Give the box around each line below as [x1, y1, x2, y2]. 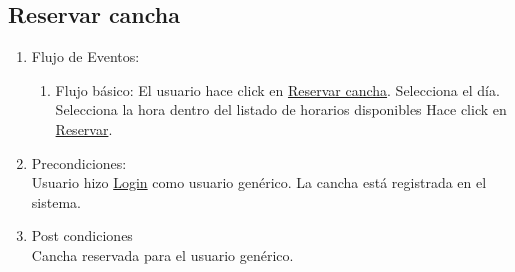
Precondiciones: [31, 152, 127, 173]
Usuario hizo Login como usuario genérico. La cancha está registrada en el [31, 172, 487, 193]
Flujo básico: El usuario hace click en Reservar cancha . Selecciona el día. [55, 79, 500, 100]
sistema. [31, 191, 81, 212]
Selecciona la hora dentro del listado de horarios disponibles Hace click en [55, 99, 507, 120]
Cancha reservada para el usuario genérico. [31, 244, 294, 265]
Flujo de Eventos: [31, 46, 140, 67]
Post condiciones [31, 225, 133, 246]
